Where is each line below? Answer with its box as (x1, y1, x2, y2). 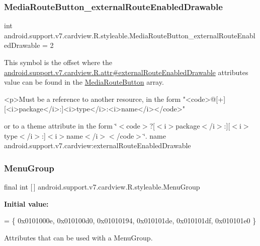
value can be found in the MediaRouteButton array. (4, 77, 164, 87)
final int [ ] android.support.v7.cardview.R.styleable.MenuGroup (4, 181, 200, 192)
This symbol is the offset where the (4, 57, 112, 67)
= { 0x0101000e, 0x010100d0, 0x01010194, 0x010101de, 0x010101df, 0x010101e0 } (4, 215, 256, 226)
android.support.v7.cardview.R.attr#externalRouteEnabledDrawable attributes (4, 67, 248, 77)
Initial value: (4, 198, 49, 209)
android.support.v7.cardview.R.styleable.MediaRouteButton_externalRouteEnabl (4, 30, 255, 40)
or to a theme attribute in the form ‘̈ (4, 120, 117, 131)
